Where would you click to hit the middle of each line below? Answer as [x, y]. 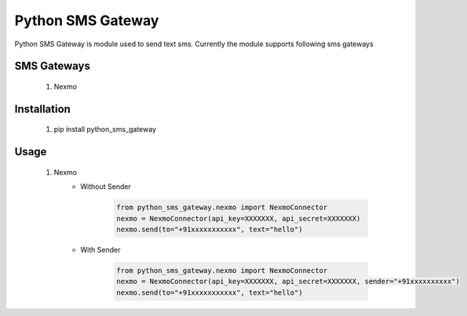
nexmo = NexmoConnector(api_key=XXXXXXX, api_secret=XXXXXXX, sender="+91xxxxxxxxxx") [288, 281]
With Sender [100, 249]
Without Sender [106, 187]
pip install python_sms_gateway [105, 129]
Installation [42, 109]
